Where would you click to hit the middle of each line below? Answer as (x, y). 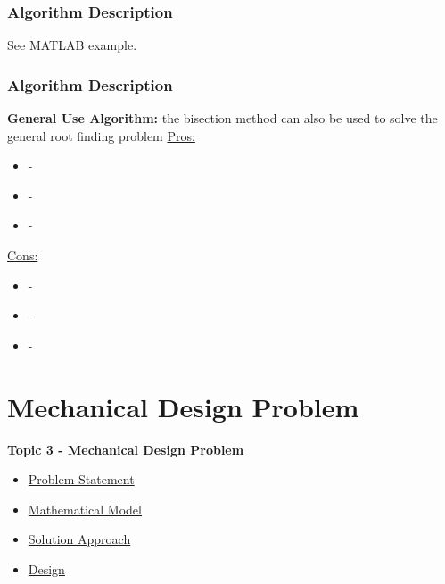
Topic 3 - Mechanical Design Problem (126, 449)
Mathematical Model (85, 509)
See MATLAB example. (72, 45)
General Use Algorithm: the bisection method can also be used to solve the (222, 118)
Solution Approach (79, 539)
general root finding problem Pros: (101, 135)
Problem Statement (81, 479)
